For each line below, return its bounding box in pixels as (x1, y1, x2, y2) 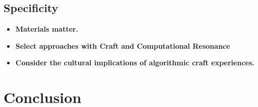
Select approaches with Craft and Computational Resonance (15, 40, 230, 51)
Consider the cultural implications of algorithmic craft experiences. (15, 57, 254, 68)
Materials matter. (15, 24, 78, 34)
